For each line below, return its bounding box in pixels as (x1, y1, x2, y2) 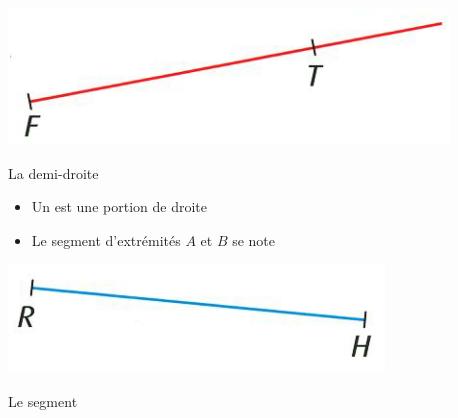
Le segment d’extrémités (31, 229, 181, 250)
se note (232, 229, 276, 250)
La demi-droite (8, 162, 99, 183)
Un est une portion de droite (31, 196, 207, 217)
